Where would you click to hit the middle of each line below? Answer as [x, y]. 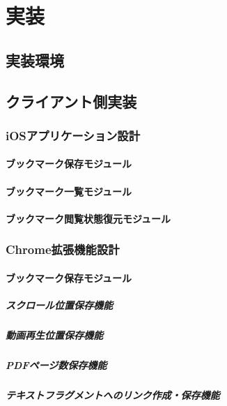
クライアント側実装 [71, 101]
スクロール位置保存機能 [59, 304]
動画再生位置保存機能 [54, 334]
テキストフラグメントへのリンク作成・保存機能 [113, 394]
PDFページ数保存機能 [56, 364]
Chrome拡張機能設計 [63, 249]
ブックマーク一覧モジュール [69, 191]
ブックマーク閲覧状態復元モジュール [88, 218]
